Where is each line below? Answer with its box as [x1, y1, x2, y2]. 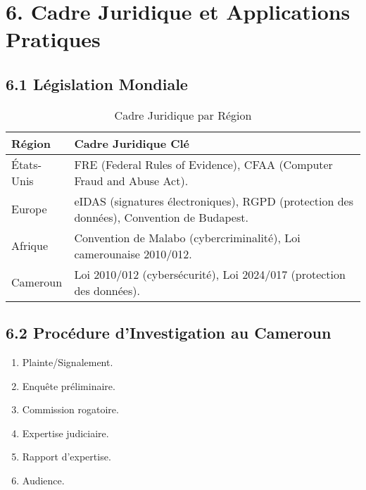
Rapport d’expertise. [22, 449, 111, 464]
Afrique [11, 237, 49, 254]
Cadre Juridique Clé [74, 134, 190, 151]
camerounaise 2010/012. [74, 245, 192, 262]
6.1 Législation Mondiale [6, 73, 188, 94]
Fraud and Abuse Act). [74, 172, 189, 189]
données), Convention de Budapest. [74, 208, 248, 225]
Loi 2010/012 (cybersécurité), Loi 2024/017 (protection [74, 265, 346, 282]
